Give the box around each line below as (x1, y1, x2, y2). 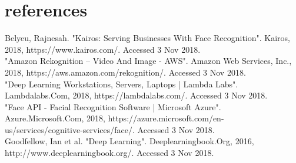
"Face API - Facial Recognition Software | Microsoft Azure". (5, 100, 221, 113)
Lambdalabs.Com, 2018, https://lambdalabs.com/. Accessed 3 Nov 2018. (5, 89, 268, 101)
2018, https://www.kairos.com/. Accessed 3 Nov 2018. (5, 43, 201, 55)
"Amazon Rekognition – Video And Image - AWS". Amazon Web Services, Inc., (5, 55, 292, 67)
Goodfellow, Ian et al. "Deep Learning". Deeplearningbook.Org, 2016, (5, 135, 254, 147)
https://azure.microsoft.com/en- (108, 112, 224, 124)
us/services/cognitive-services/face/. (5, 123, 135, 135)
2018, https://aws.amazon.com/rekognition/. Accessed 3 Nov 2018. (5, 66, 246, 78)
